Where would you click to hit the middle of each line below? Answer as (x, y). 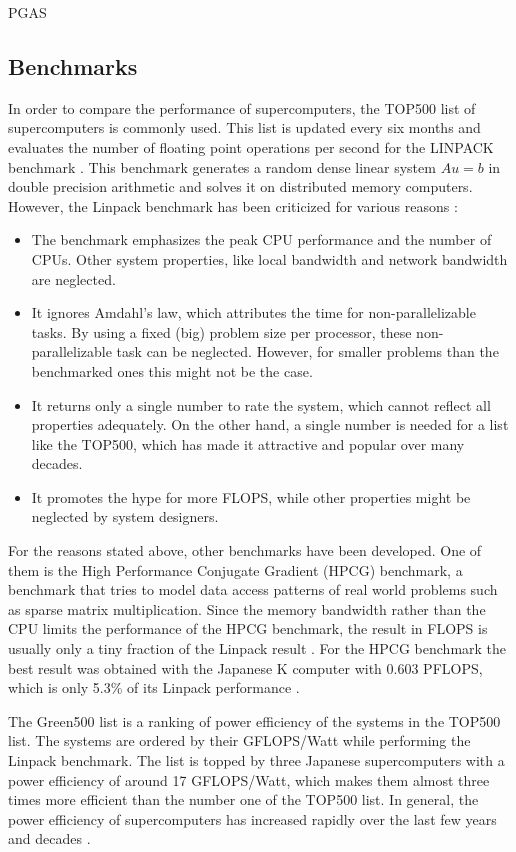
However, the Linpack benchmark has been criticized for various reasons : (233, 205)
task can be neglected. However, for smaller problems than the (307, 351)
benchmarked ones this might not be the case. (172, 370)
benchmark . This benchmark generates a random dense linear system (222, 166)
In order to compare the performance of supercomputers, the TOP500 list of (242, 107)
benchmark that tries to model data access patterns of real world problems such (253, 589)
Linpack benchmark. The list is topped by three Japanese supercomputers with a (256, 760)
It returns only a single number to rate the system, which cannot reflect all (261, 404)
